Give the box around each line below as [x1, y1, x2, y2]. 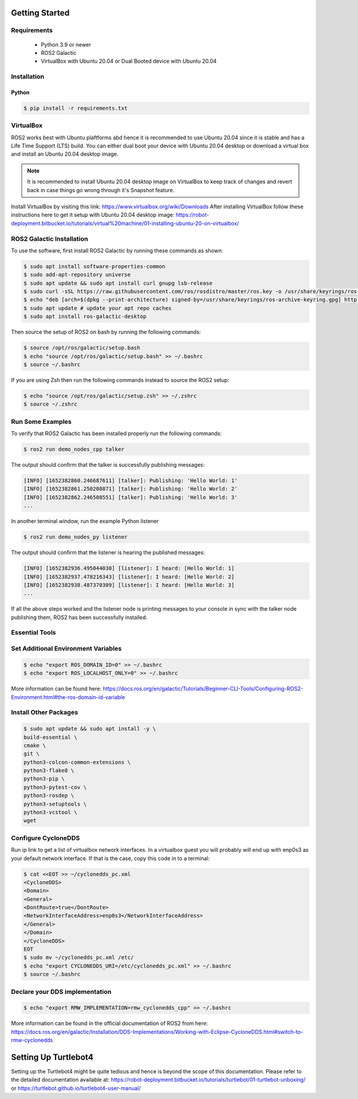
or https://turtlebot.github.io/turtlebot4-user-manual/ [11, 1084, 141, 1092]
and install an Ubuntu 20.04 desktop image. [11, 150, 119, 158]
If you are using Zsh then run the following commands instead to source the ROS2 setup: [11, 376, 230, 383]
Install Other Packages [11, 708, 79, 716]
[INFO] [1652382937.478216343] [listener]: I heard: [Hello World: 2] [23, 573, 235, 580]
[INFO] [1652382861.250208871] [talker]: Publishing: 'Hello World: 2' [23, 485, 238, 492]
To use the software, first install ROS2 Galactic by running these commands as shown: [11, 247, 224, 254]
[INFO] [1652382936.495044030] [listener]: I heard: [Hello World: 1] [23, 565, 235, 572]
